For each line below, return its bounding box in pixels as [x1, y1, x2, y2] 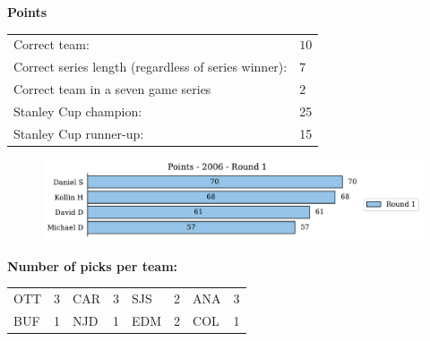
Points [7, 3, 47, 21]
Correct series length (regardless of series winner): [13, 57, 288, 76]
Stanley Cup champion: [13, 101, 142, 120]
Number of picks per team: [7, 256, 178, 275]
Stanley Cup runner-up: [13, 124, 144, 142]
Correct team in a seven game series [13, 80, 211, 98]
